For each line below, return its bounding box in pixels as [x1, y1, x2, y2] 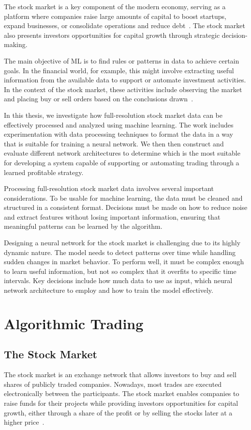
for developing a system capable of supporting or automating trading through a [4, 157, 239, 167]
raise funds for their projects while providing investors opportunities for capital [4, 398, 238, 408]
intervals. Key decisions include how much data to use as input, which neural [4, 275, 233, 286]
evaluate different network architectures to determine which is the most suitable [4, 148, 240, 158]
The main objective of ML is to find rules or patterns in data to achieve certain [4, 55, 239, 65]
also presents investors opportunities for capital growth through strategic [4, 30, 220, 40]
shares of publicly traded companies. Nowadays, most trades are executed [4, 379, 222, 389]
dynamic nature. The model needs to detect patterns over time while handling [4, 247, 236, 257]
